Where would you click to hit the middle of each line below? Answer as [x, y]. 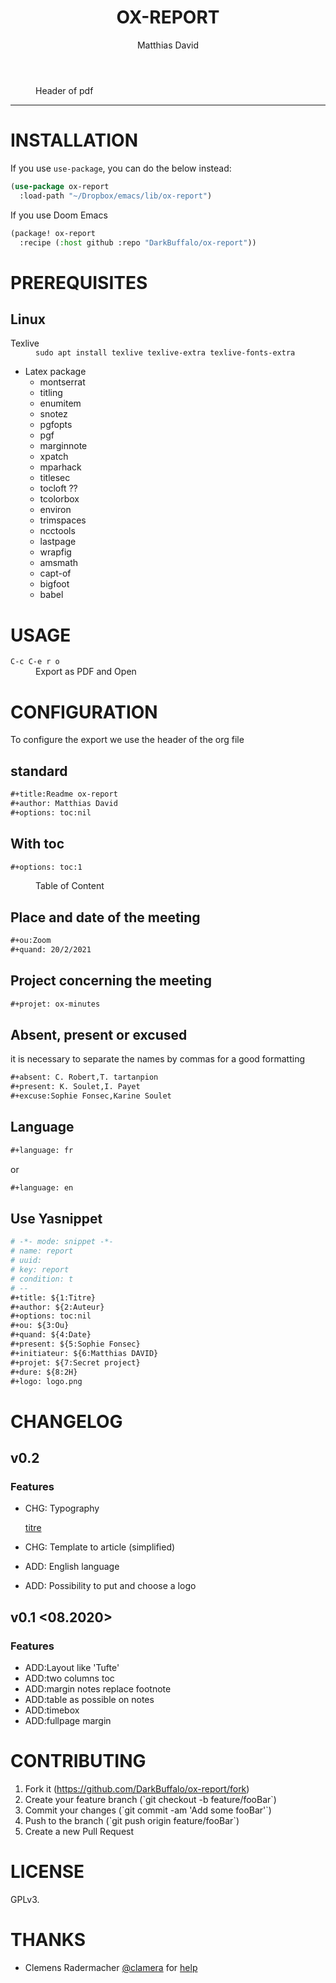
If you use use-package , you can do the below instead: [121, 168]
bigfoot [54, 584]
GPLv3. [25, 1899]
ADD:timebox [52, 1710]
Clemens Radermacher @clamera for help [111, 1967]
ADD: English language [72, 1567]
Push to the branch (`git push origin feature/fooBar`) [132, 1820]
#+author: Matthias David [64, 803]
